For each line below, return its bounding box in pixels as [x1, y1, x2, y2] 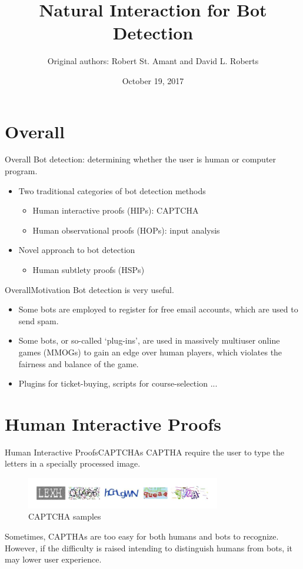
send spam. [18, 314, 59, 327]
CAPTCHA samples [28, 510, 101, 523]
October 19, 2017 [122, 74, 184, 86]
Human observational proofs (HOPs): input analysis [32, 224, 220, 236]
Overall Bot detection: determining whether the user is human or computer [5, 153, 277, 165]
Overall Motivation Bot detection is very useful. [5, 283, 174, 295]
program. [5, 165, 38, 177]
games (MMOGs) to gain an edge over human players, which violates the [18, 345, 282, 358]
